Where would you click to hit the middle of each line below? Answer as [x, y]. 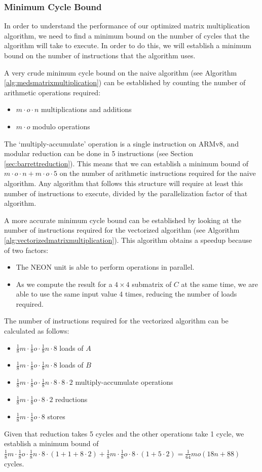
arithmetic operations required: [52, 92]
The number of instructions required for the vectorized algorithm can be [116, 321]
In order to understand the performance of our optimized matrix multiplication [127, 26]
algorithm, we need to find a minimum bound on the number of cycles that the [127, 35]
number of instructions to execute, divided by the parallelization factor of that [126, 193]
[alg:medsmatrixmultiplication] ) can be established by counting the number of [125, 82]
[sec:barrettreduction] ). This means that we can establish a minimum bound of [126, 163]
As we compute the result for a [64, 284]
